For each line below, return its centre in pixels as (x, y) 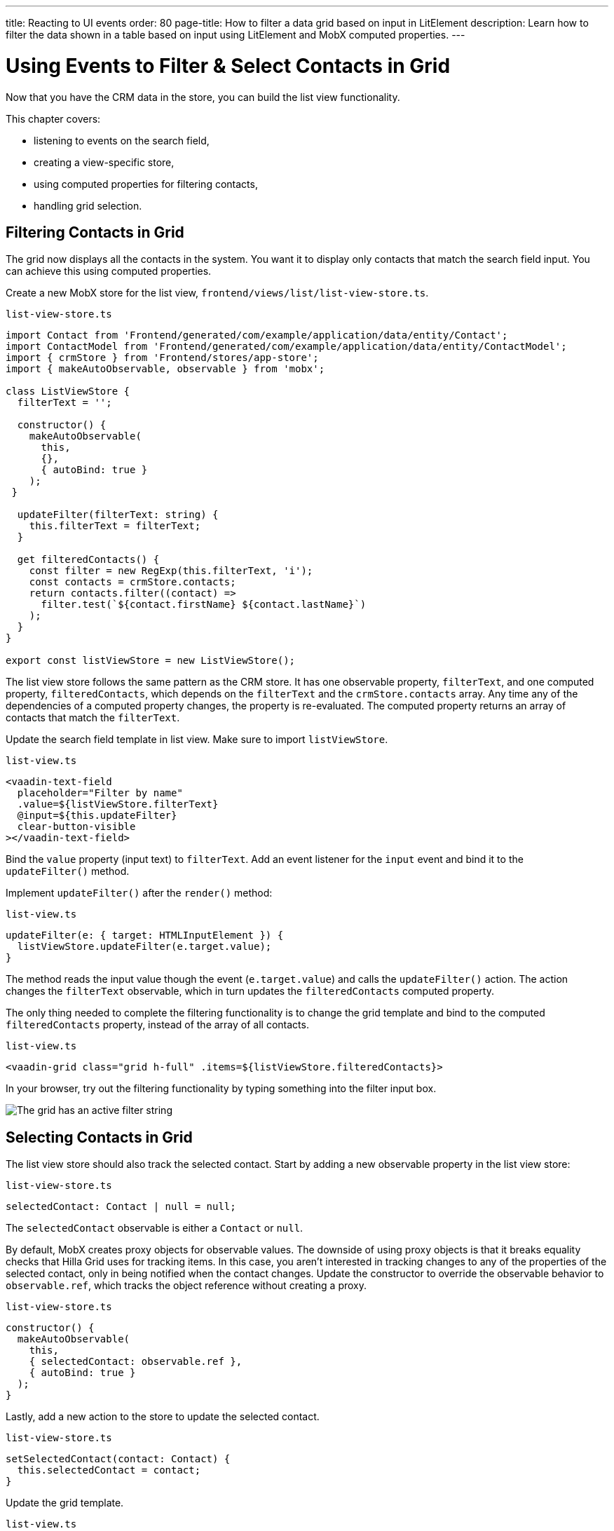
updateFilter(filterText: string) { (118, 515)
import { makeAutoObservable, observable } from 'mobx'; (165, 369)
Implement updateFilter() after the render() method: (139, 893)
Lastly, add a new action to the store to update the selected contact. (163, 1417)
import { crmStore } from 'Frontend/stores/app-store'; (162, 358)
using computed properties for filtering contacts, (146, 184)
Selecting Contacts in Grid (99, 1137)
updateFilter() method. (68, 871)
